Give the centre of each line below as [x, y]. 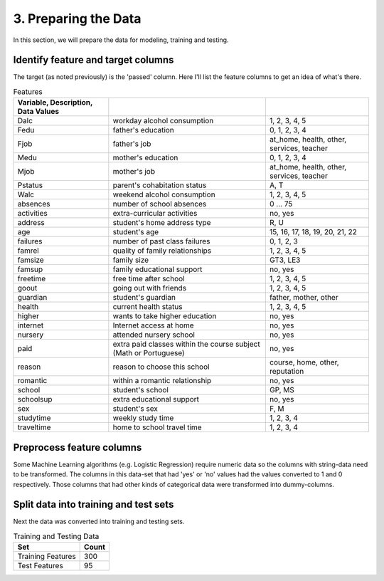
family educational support [158, 269]
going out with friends [150, 288]
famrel [28, 251]
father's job [132, 144]
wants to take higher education [165, 316]
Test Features [40, 566]
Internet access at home [154, 325]
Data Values [38, 112]
